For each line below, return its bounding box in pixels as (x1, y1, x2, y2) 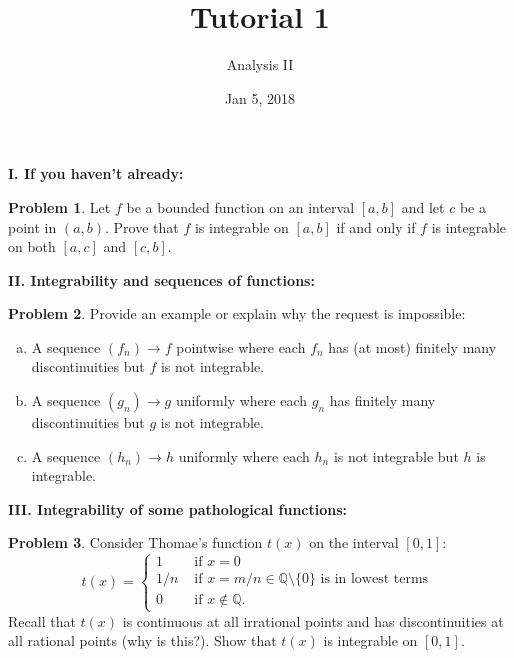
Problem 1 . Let (8, 196, 111, 217)
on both (8, 236, 56, 257)
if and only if (336, 216, 416, 237)
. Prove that (105, 216, 179, 237)
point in (8, 216, 57, 237)
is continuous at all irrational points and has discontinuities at (122, 610, 504, 631)
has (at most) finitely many (328, 336, 497, 357)
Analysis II (226, 54, 294, 75)
